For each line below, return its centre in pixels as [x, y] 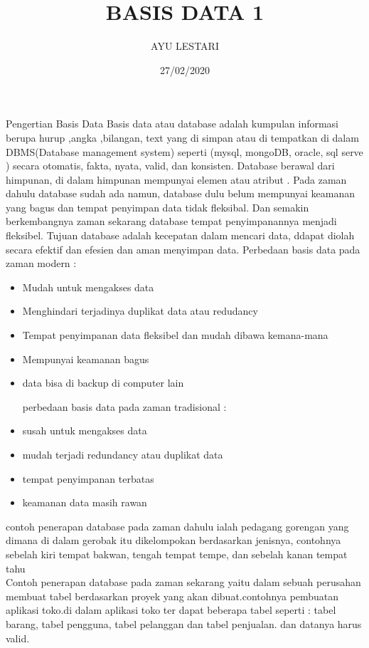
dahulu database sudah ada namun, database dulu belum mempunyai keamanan [181, 193]
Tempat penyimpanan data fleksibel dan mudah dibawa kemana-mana [175, 335]
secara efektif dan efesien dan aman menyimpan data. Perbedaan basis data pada [183, 249]
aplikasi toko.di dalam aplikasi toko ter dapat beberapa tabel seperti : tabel [171, 610]
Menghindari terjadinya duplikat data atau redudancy [140, 311]
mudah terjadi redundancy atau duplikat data [123, 454]
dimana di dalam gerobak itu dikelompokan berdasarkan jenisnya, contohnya [173, 540]
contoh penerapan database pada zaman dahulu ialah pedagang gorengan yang [177, 526]
